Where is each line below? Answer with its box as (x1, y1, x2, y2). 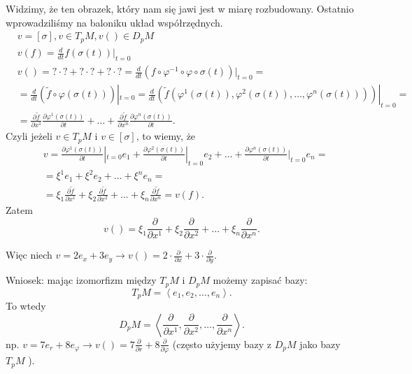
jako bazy (299, 336, 341, 351)
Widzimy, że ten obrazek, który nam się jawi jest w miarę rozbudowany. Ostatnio (6, 1, 354, 15)
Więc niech (6, 247, 52, 262)
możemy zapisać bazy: (213, 273, 308, 287)
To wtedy (6, 299, 46, 313)
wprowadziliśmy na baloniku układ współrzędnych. (6, 15, 223, 29)
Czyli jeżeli (6, 129, 52, 143)
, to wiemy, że (136, 129, 196, 143)
